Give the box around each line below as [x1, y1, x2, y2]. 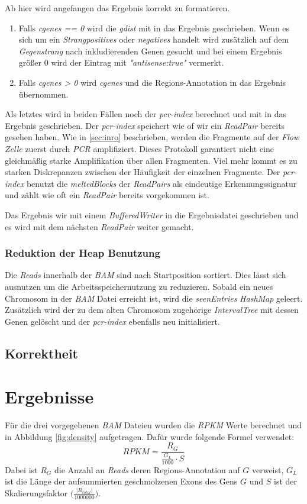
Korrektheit [5, 344, 79, 362]
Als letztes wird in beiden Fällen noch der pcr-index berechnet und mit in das [5, 108, 286, 120]
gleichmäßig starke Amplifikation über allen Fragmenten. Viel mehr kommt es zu [5, 154, 298, 166]
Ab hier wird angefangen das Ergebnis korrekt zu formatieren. [5, 2, 230, 14]
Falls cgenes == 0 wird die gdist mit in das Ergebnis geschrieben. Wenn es [18, 21, 290, 34]
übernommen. [18, 88, 69, 100]
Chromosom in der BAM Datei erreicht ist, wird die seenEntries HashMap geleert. [5, 292, 303, 304]
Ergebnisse [5, 385, 94, 409]
